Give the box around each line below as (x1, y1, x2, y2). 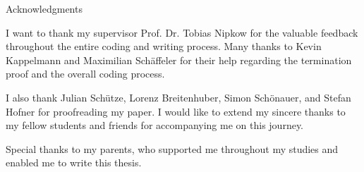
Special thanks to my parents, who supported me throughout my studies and (6, 141, 339, 156)
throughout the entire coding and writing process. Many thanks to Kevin (6, 39, 322, 54)
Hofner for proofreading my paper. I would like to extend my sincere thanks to (6, 104, 346, 118)
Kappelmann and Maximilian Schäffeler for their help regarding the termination (6, 52, 352, 67)
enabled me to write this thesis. (6, 155, 142, 170)
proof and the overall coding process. (6, 66, 165, 81)
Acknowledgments (6, 1, 83, 16)
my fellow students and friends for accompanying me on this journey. (6, 118, 304, 133)
